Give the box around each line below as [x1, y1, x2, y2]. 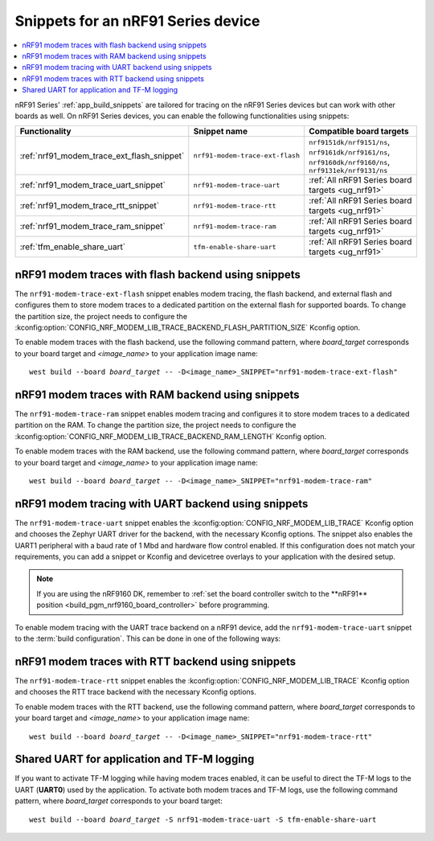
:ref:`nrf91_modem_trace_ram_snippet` [19, 221, 166, 232]
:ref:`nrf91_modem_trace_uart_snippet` [19, 179, 166, 191]
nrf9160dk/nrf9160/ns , [308, 157, 391, 168]
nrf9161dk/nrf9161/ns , [308, 146, 391, 158]
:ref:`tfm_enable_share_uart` [19, 241, 126, 252]
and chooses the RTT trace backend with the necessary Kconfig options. [14, 687, 257, 697]
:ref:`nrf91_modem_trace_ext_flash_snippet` [19, 150, 185, 161]
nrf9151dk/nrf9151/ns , [308, 137, 391, 148]
